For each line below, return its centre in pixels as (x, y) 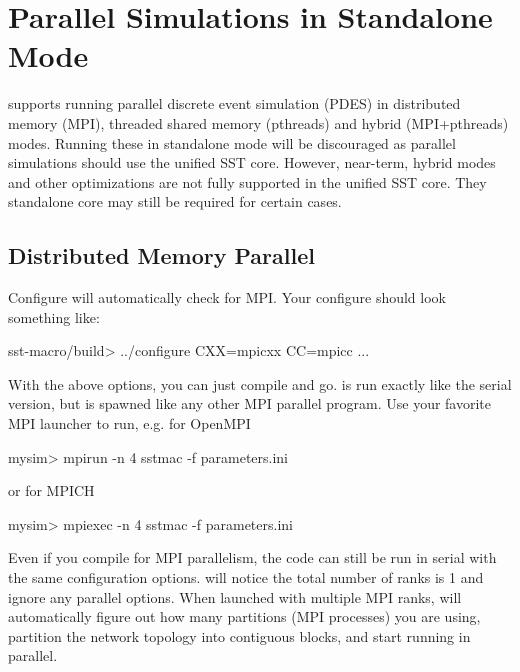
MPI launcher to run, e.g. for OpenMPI (129, 423)
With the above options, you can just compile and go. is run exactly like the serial (260, 383)
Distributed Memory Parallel (161, 255)
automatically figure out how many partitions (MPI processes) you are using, (244, 616)
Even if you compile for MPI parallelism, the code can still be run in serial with (252, 557)
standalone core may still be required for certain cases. (175, 201)
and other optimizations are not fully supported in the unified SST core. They (247, 181)
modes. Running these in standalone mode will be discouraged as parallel (232, 142)
